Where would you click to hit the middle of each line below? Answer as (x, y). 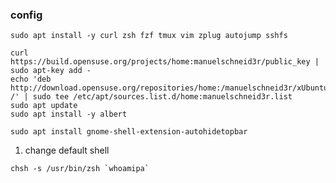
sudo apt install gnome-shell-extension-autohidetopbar (129, 132)
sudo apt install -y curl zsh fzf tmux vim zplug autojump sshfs (149, 36)
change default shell (67, 150)
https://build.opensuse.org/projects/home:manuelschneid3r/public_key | (165, 62)
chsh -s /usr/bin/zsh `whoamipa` (80, 169)
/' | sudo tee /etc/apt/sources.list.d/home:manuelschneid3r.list (151, 97)
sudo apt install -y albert (69, 114)
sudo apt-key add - (51, 71)
